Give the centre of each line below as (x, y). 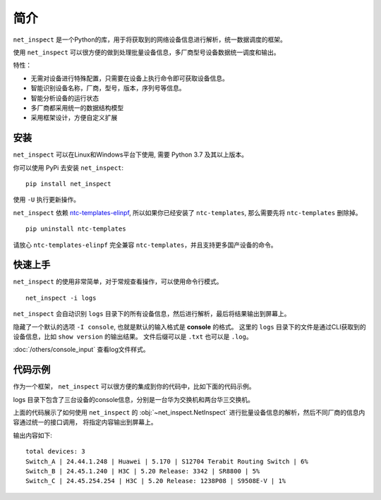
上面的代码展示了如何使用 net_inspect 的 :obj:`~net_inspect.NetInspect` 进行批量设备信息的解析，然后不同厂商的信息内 (189, 413)
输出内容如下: (33, 435)
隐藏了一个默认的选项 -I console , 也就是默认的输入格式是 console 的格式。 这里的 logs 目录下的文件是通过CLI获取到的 (189, 327)
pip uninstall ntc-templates (76, 229)
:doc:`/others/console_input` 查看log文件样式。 (81, 350)
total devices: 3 (55, 452)
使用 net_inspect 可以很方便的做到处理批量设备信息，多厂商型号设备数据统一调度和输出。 (146, 52)
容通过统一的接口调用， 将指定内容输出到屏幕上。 (85, 422)
